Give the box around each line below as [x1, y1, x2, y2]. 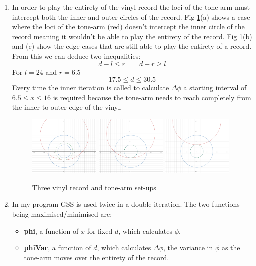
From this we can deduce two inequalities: [12, 50, 141, 61]
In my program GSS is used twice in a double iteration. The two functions [12, 199, 240, 209]
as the [221, 242, 240, 253]
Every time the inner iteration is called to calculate [12, 82, 169, 93]
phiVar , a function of [24, 242, 91, 253]
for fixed [87, 225, 113, 236]
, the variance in [163, 242, 213, 253]
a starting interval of [183, 82, 247, 93]
